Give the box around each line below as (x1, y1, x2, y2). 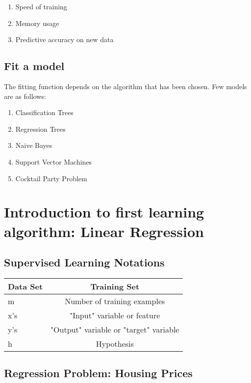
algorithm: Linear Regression (4, 221, 204, 241)
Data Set (8, 280, 43, 292)
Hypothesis (96, 337, 134, 349)
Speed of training (15, 1, 67, 11)
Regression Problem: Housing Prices (4, 365, 193, 381)
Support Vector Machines (15, 156, 92, 167)
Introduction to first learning (4, 202, 204, 222)
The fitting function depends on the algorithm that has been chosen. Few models (4, 81, 247, 91)
